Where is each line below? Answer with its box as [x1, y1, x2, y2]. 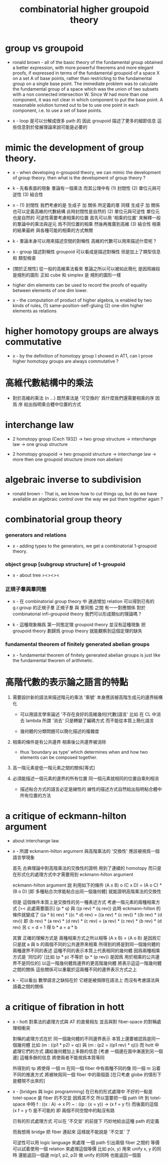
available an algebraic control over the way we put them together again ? [12, 496, 163, 502]
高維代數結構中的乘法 [5, 378, 94, 389]
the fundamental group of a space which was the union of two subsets [12, 86, 159, 92]
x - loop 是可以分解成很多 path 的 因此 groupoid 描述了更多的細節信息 [12, 117, 156, 124]
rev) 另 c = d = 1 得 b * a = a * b [12, 924, 78, 930]
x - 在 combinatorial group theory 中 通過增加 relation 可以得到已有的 [12, 598, 154, 604]
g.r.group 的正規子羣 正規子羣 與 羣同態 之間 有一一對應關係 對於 [12, 604, 146, 610]
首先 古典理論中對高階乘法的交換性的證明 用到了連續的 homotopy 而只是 [12, 865, 161, 871]
